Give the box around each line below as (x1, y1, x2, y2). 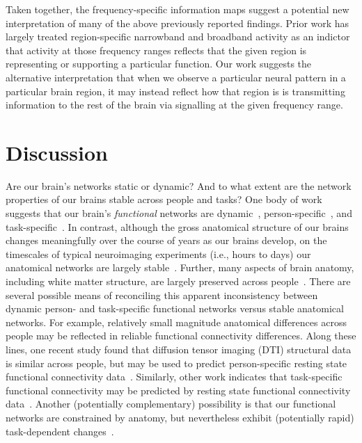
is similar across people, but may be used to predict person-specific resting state (6, 355, 347, 370)
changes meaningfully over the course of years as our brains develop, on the (6, 233, 327, 248)
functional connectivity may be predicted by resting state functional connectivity (6, 382, 351, 397)
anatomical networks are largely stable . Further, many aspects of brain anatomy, (6, 260, 354, 275)
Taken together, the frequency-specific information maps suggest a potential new (6, 2, 349, 16)
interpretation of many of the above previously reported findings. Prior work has (6, 15, 349, 30)
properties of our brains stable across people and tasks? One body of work (6, 192, 322, 207)
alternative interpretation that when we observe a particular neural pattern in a (6, 70, 346, 84)
